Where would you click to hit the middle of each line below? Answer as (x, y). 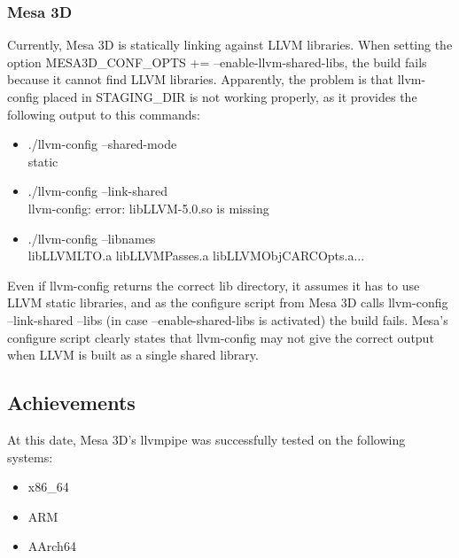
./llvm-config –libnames (92, 238)
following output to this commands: (104, 114)
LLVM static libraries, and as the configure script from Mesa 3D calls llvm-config (228, 302)
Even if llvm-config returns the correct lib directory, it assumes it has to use (214, 285)
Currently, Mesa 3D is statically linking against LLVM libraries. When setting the (230, 45)
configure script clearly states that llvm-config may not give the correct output (221, 337)
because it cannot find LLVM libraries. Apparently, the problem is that (200, 79)
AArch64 (52, 546)
